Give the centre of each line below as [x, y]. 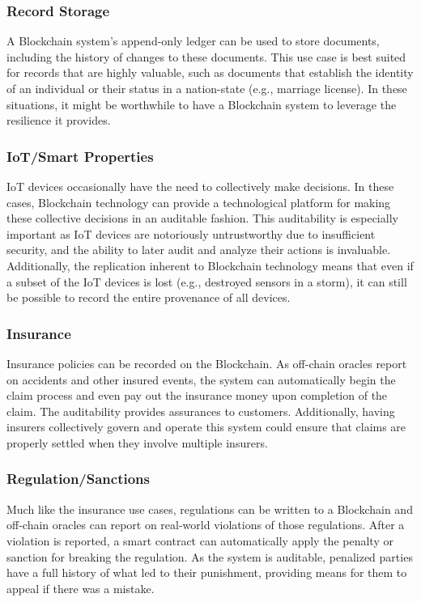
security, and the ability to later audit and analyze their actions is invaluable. [199, 250]
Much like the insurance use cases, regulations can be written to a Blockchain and [210, 509]
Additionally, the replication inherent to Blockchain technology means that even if [210, 265]
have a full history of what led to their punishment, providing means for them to [207, 572]
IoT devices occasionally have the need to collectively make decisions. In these [200, 186]
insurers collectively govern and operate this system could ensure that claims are [206, 427]
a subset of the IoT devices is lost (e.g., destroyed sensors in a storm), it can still [207, 281]
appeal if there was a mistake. [81, 588]
